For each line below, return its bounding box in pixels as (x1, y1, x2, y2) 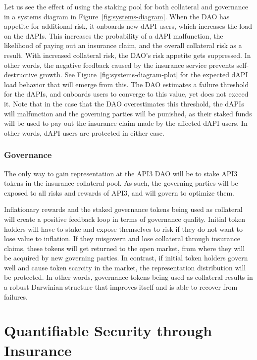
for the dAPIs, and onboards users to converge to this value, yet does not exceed (4, 89, 249, 99)
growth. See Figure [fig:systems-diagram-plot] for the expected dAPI (39, 69, 248, 80)
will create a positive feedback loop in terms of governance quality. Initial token (4, 213, 246, 224)
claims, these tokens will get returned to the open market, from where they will (4, 243, 245, 253)
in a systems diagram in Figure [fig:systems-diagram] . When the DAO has (4, 11, 230, 21)
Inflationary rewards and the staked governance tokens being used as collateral (4, 204, 243, 214)
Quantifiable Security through (4, 320, 212, 341)
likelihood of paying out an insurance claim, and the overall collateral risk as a (4, 40, 242, 51)
